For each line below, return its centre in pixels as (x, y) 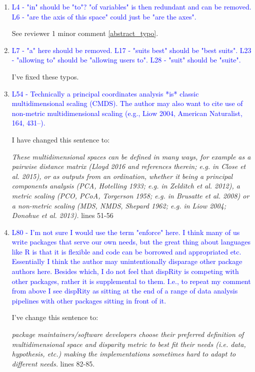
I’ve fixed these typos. (45, 76)
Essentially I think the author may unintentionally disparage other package (127, 261)
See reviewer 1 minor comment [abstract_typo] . (85, 33)
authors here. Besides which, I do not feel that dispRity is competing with (125, 271)
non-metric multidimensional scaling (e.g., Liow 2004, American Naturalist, (127, 113)
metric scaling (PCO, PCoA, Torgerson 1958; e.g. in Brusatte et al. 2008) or (130, 195)
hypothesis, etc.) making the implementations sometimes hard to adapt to (124, 354)
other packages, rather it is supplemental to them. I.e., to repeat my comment (131, 281)
